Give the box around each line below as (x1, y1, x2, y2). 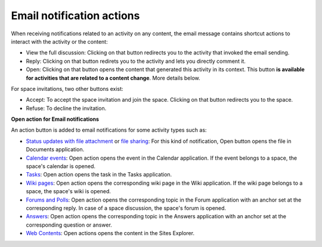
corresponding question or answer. (26, 221, 113, 228)
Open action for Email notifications (11, 115, 100, 123)
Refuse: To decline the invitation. (26, 105, 107, 112)
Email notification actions (11, 9, 140, 22)
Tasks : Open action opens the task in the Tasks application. (26, 171, 172, 178)
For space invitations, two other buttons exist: (11, 85, 123, 92)
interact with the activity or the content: (11, 38, 108, 45)
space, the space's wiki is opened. (26, 188, 112, 195)
